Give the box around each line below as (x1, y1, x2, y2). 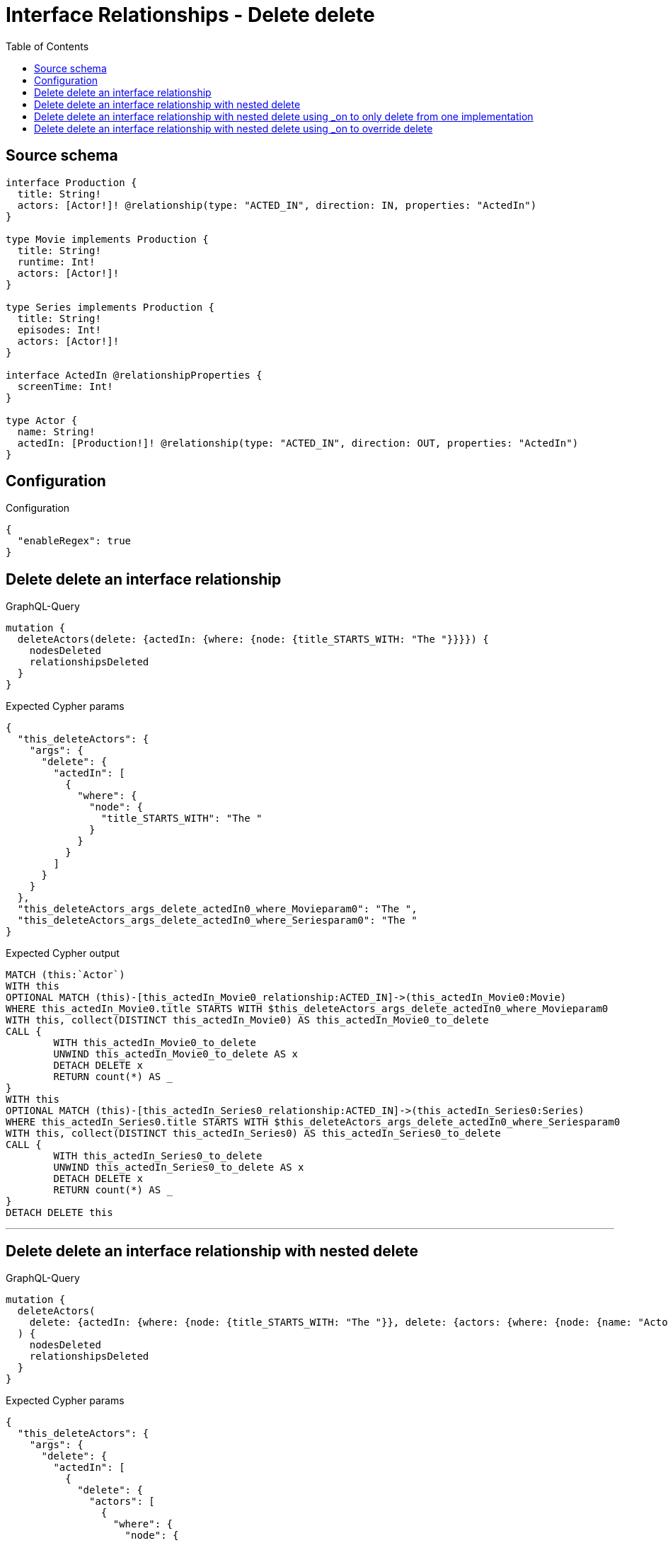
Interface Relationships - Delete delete (6, 3, 375, 27)
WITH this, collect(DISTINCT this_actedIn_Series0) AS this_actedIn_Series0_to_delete (6, 1128, 501, 1140)
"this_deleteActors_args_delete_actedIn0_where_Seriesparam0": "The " (17, 914, 417, 927)
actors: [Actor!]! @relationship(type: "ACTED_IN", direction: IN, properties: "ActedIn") (17, 199, 537, 211)
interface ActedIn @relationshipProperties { (6, 369, 263, 381)
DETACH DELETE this (6, 1207, 113, 1219)
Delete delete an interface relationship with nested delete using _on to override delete (34, 122, 433, 134)
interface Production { (6, 176, 137, 188)
